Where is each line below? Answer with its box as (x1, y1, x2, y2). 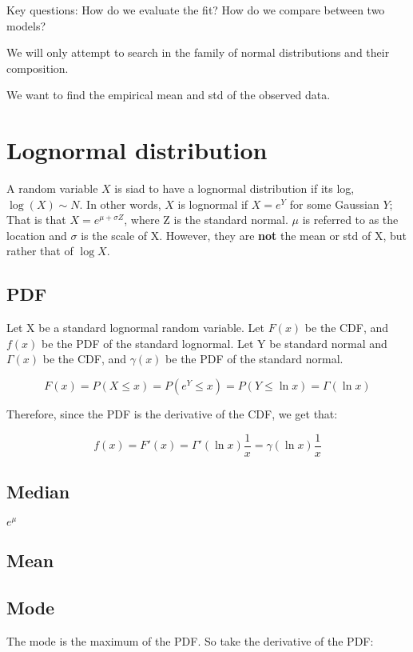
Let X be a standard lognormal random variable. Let (6, 319, 265, 336)
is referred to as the (302, 211, 399, 228)
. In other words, (79, 195, 161, 212)
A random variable (6, 180, 98, 197)
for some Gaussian (289, 195, 379, 212)
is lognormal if (177, 195, 248, 212)
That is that (6, 211, 66, 228)
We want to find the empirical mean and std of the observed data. (6, 86, 331, 103)
